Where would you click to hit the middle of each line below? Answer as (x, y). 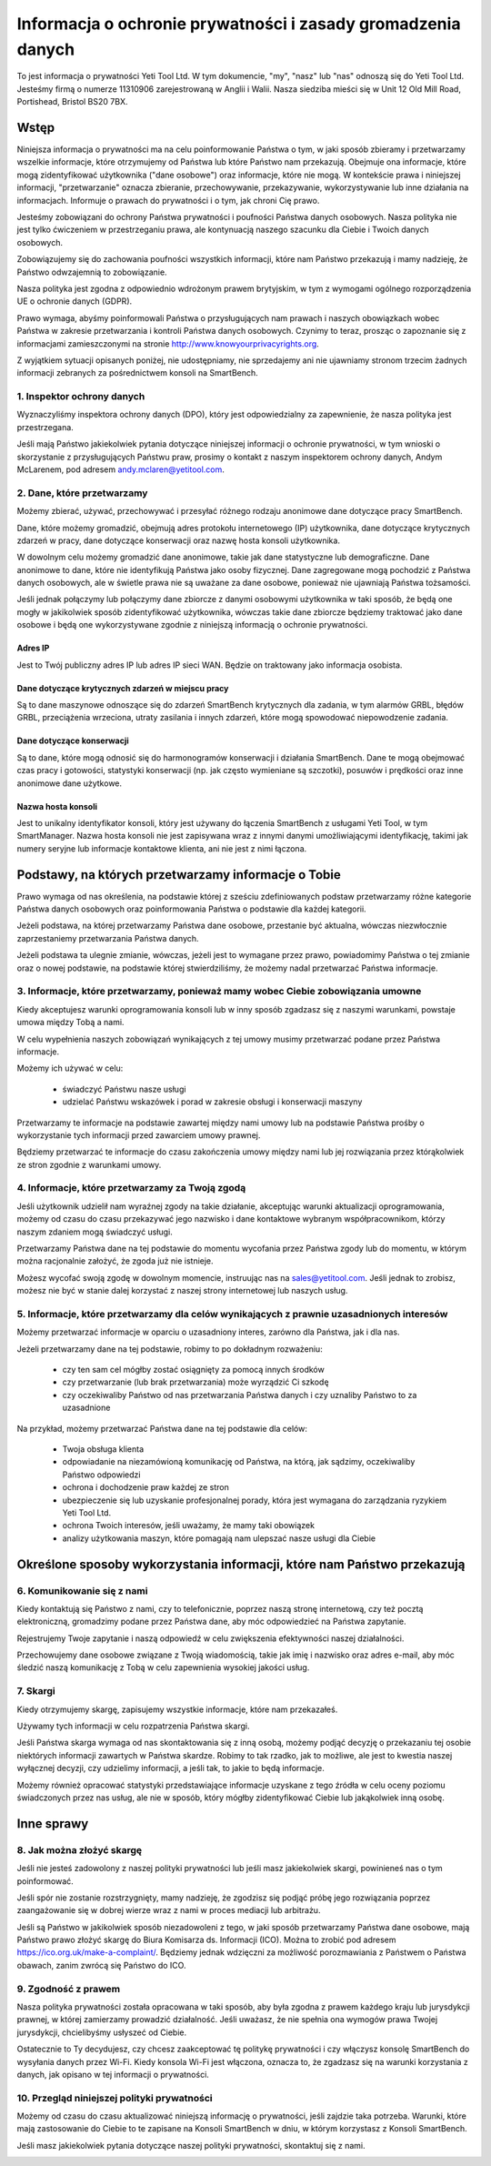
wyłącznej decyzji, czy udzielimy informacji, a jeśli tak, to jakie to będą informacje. (170, 1768)
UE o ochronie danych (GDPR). (75, 301)
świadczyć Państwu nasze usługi (124, 1089)
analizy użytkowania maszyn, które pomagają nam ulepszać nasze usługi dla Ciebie (219, 1538)
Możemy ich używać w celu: (70, 1068)
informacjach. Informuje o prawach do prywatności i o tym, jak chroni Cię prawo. (168, 200)
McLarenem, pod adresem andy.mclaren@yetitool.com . (120, 469)
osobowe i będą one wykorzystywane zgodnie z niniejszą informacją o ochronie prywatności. (192, 625)
